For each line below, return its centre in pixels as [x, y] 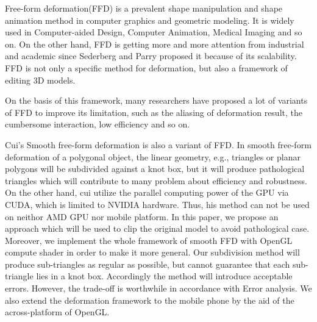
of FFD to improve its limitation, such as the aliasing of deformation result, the [154, 112]
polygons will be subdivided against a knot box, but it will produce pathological [155, 169]
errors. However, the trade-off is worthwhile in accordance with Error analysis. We [158, 288]
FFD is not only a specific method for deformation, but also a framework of [146, 67]
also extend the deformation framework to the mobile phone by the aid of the [150, 300]
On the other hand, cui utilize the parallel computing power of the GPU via [147, 192]
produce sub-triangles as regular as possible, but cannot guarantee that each [148, 264]
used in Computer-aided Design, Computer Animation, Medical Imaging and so [154, 32]
